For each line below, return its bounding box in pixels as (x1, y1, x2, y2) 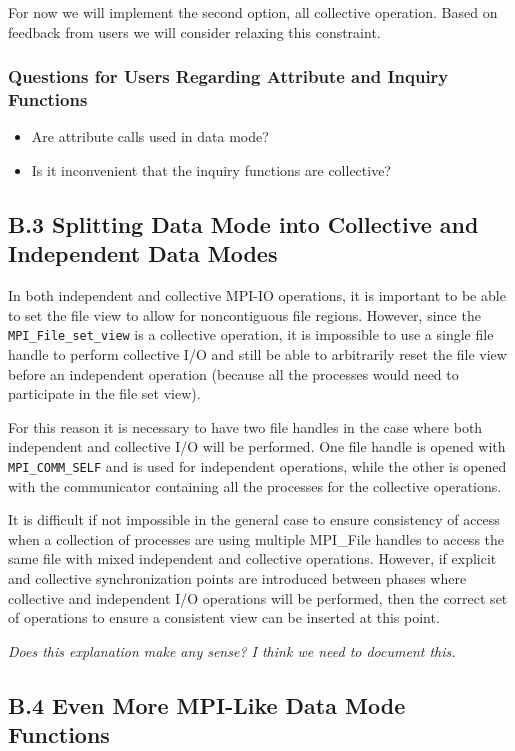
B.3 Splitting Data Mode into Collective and (8, 208, 479, 239)
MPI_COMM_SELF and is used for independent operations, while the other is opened (8, 455, 507, 476)
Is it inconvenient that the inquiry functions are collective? (31, 159, 391, 180)
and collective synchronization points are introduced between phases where (8, 567, 467, 588)
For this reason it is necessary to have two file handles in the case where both (8, 416, 483, 437)
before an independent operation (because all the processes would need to (8, 363, 459, 384)
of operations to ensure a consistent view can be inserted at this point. (8, 607, 440, 628)
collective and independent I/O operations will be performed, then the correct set (8, 587, 508, 608)
